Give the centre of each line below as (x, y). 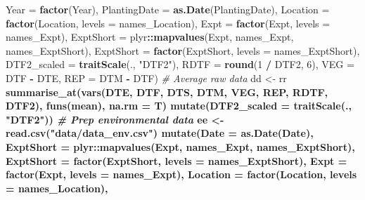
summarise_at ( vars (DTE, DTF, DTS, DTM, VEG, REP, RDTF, (167, 92)
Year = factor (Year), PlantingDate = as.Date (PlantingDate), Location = (168, 9)
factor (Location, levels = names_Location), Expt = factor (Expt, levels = (168, 23)
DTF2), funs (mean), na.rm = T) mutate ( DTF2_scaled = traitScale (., (179, 106)
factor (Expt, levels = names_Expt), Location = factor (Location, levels (181, 174)
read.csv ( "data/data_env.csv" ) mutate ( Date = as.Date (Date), (160, 133)
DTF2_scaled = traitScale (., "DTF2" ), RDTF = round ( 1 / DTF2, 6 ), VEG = (180, 64)
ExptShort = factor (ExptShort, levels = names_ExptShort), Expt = (177, 160)
